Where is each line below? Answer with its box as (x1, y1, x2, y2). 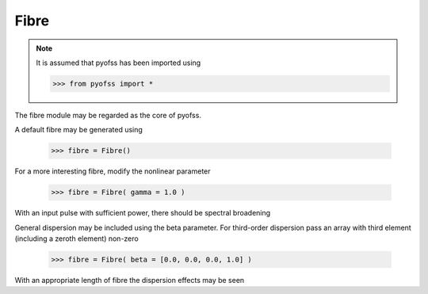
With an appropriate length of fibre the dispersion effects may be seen (14, 275, 245, 284)
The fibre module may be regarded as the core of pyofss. (14, 110, 202, 120)
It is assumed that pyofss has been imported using (36, 58, 201, 67)
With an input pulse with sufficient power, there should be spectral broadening (14, 208, 271, 218)
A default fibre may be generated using (14, 125, 143, 135)
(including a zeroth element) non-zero (14, 234, 139, 243)
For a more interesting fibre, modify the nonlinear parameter (14, 166, 211, 176)
